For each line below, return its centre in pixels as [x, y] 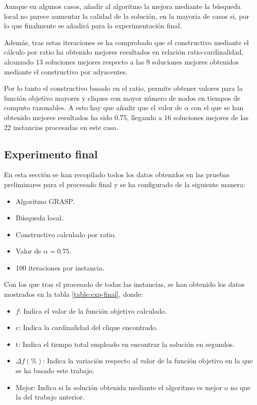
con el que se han [217, 107]
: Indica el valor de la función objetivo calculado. [93, 310]
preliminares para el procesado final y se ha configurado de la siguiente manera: [125, 184]
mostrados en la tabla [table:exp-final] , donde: [74, 294]
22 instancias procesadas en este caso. [61, 127]
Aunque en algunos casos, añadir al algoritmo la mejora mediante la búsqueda [122, 6]
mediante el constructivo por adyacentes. [66, 71]
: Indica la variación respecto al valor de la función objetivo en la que [148, 361]
